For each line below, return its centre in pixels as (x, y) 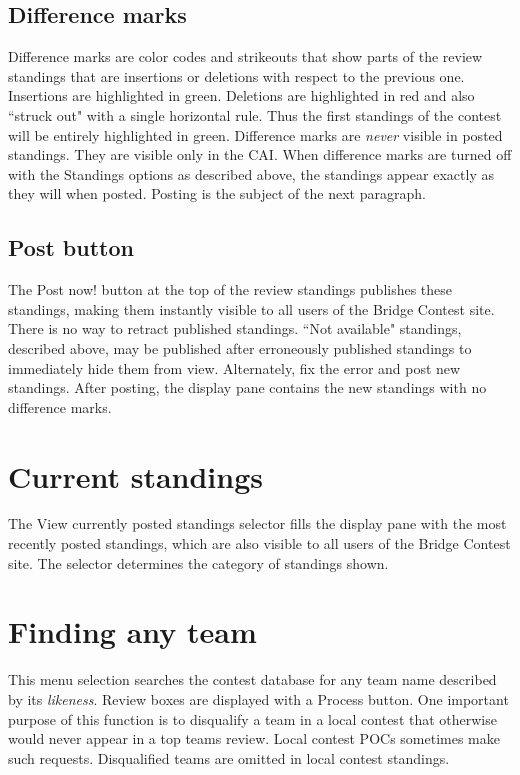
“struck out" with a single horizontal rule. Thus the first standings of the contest (255, 114)
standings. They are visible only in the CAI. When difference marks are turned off (260, 154)
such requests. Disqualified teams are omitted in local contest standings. (229, 757)
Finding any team (132, 631)
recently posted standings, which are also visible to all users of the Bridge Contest (259, 543)
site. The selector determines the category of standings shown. (198, 562)
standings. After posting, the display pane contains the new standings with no (247, 387)
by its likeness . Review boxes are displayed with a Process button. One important (258, 698)
